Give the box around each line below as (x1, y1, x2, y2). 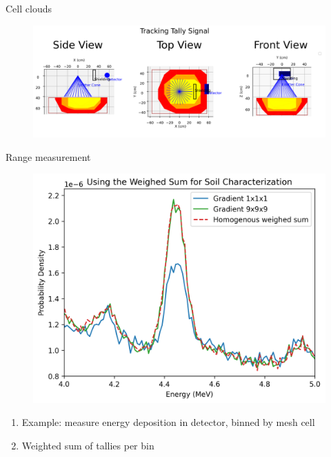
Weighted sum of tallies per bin (21, 438, 154, 452)
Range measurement (6, 149, 91, 164)
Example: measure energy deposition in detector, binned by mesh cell (21, 415, 315, 429)
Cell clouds (6, 1, 52, 15)
